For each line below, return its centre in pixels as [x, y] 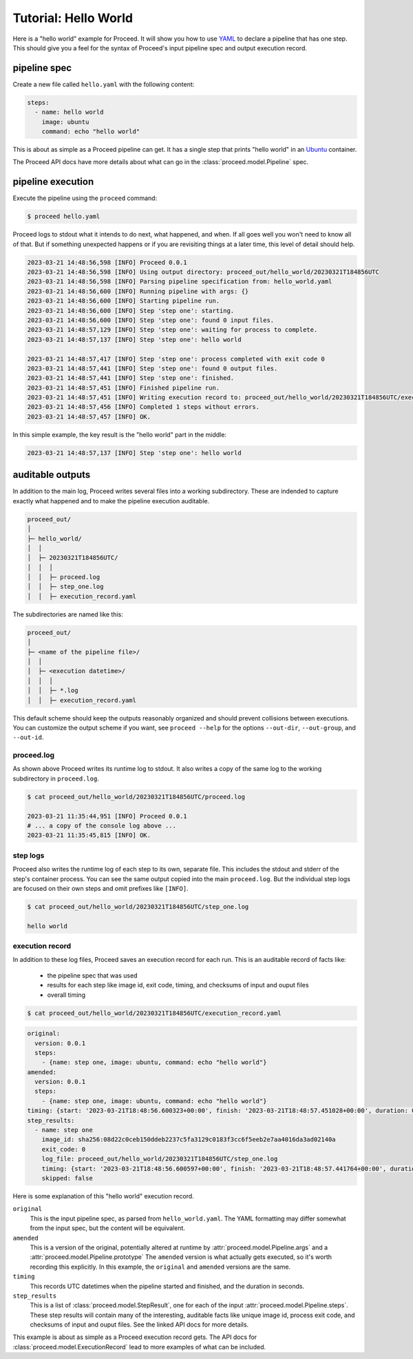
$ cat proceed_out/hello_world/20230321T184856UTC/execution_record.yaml [154, 1013]
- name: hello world [69, 112]
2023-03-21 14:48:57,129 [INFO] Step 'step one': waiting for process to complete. [172, 330]
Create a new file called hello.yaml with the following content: [104, 84]
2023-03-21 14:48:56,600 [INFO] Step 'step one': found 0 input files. [151, 320]
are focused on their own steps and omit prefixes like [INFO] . [100, 888]
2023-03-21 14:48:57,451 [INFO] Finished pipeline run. [124, 387]
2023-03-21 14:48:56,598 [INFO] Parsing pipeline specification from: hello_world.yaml [180, 282]
